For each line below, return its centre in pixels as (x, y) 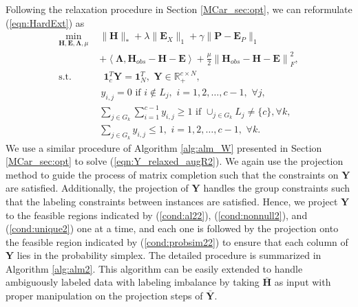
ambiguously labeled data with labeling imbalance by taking (133, 282)
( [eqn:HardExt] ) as (45, 22)
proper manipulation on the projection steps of (104, 296)
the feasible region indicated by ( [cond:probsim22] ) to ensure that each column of (177, 241)
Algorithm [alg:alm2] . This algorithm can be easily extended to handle (154, 268)
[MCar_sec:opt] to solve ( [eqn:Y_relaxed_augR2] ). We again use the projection (175, 161)
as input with (303, 282)
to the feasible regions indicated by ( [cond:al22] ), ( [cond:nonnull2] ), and (157, 215)
